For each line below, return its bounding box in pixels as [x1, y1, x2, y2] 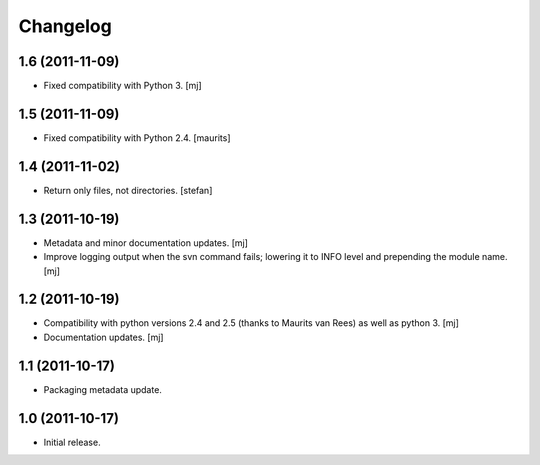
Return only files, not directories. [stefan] [43, 184, 213, 196]
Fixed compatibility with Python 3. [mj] [43, 80, 202, 92]
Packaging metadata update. [43, 383, 162, 395]
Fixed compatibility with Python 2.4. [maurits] [43, 131, 231, 144]
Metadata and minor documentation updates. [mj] [43, 236, 249, 249]
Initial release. [43, 436, 101, 448]
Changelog [18, 15, 112, 37]
